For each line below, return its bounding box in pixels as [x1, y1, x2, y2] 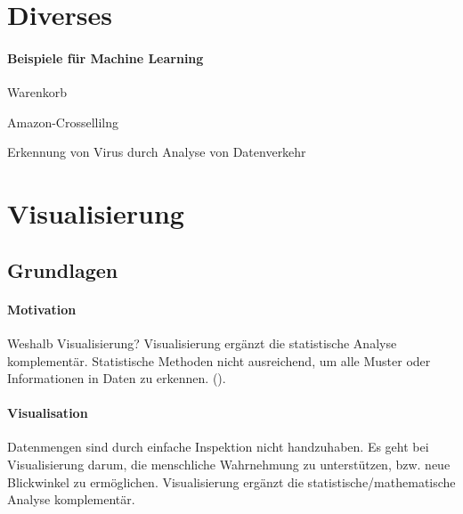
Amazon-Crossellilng [7, 112, 119, 131]
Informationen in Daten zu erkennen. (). [7, 369, 226, 388]
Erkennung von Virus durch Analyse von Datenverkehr [7, 143, 306, 161]
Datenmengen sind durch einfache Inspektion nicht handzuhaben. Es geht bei [7, 437, 429, 456]
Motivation [7, 299, 77, 318]
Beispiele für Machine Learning [7, 48, 204, 67]
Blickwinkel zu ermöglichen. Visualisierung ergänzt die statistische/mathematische [7, 472, 456, 491]
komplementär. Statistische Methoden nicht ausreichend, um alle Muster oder [7, 351, 431, 370]
